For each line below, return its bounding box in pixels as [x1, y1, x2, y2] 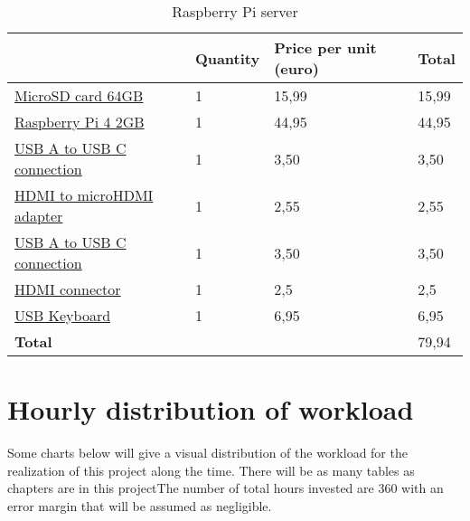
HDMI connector [14, 279, 121, 299]
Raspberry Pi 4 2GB [14, 111, 145, 132]
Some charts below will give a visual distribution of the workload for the [7, 443, 408, 462]
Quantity [194, 47, 260, 69]
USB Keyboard [14, 305, 111, 326]
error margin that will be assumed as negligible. [7, 496, 272, 515]
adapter [14, 205, 63, 226]
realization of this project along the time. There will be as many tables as [7, 460, 415, 479]
